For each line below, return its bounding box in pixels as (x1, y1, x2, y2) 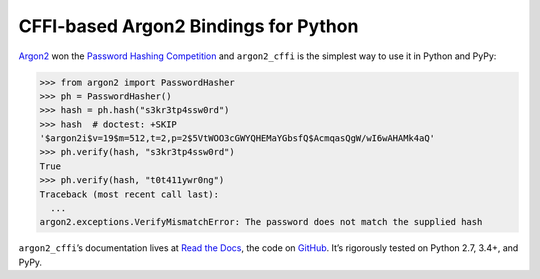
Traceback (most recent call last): (39, 188, 220, 200)
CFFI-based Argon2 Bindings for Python (18, 15, 359, 37)
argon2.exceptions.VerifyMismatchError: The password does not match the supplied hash (39, 216, 483, 228)
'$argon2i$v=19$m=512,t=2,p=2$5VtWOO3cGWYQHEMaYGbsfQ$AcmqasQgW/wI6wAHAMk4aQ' (39, 133, 435, 144)
